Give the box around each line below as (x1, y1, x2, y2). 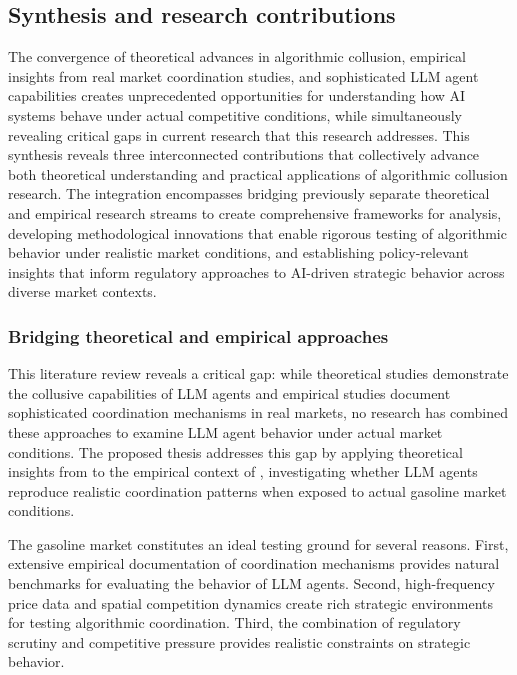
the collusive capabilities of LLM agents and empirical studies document (8, 382, 451, 403)
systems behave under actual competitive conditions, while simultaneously (8, 104, 462, 125)
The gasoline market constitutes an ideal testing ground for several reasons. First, (8, 533, 509, 554)
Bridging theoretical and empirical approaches (8, 323, 389, 348)
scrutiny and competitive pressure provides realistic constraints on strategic (8, 631, 471, 652)
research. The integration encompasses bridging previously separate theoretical (8, 183, 490, 204)
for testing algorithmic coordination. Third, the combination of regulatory (8, 612, 461, 633)
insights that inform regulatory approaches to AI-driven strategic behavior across (8, 261, 505, 282)
